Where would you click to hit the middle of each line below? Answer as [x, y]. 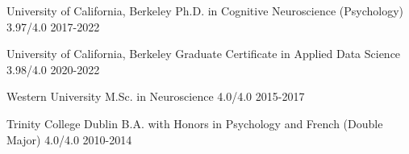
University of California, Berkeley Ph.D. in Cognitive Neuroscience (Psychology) [205, 10]
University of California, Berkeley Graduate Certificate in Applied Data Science [204, 54]
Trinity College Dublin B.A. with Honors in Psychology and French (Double [195, 123]
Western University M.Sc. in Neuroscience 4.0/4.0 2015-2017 [156, 96]
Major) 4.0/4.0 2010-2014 [69, 139]
